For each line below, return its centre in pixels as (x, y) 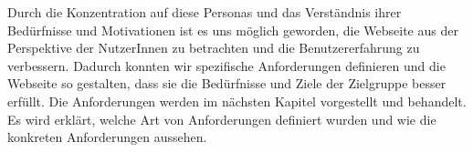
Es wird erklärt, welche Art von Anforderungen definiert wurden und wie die (222, 119)
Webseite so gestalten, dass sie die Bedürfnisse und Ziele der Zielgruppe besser (227, 83)
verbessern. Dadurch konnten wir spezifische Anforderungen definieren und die (226, 65)
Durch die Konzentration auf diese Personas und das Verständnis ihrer (205, 12)
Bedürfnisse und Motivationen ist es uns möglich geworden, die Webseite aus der (233, 30)
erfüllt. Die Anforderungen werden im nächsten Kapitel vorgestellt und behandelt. (237, 101)
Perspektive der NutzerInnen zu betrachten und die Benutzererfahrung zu (214, 48)
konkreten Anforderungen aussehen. (107, 137)
